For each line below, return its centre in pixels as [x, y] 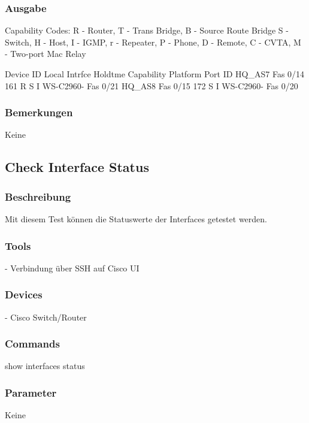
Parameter [31, 392]
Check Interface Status [77, 167]
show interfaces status [45, 366]
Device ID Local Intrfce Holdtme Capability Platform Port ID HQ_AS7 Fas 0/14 [155, 74]
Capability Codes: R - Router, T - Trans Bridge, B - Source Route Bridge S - [147, 30]
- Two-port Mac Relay [46, 54]
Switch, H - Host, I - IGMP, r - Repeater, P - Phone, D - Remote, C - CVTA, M [153, 42]
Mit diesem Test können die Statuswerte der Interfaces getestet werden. [136, 219]
